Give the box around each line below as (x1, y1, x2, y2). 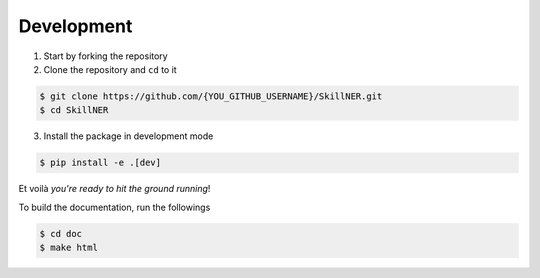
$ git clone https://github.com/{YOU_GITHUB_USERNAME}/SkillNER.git (39, 90, 383, 102)
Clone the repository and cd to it (43, 63, 177, 75)
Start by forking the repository (43, 50, 169, 62)
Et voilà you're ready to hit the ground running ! (18, 183, 211, 195)
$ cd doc (39, 228, 83, 239)
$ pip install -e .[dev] (39, 157, 162, 169)
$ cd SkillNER (39, 105, 109, 116)
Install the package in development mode (43, 130, 214, 142)
